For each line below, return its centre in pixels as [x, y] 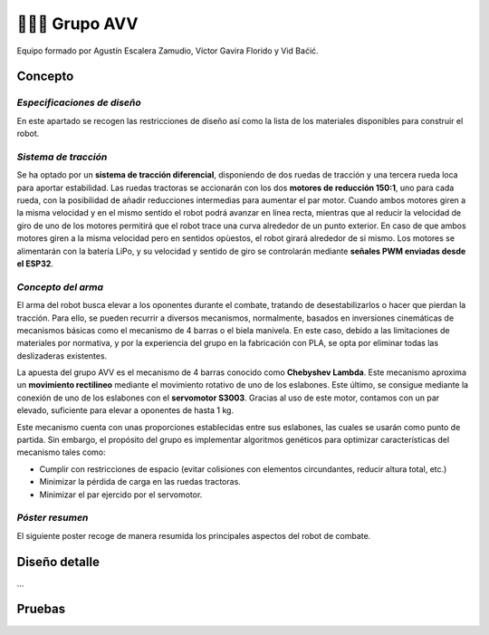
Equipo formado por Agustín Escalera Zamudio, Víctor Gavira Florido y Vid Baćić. [168, 51]
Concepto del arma [60, 287]
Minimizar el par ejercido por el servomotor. [121, 495]
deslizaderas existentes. [62, 356]
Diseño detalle [58, 562]
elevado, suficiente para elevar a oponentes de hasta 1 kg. [125, 410]
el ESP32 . [35, 264]
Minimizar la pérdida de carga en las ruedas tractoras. [140, 482]
